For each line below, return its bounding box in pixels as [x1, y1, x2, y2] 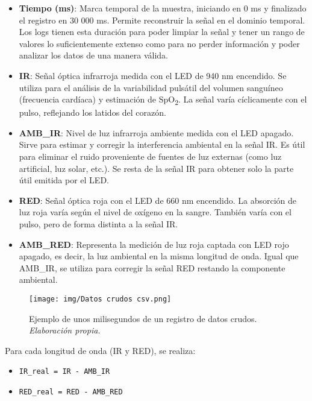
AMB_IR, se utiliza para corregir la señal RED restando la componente [19, 261, 285, 274]
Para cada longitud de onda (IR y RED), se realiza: [5, 344, 196, 356]
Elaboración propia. [29, 324, 101, 336]
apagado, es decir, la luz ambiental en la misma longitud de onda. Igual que [19, 250, 299, 262]
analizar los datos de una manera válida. [19, 49, 168, 62]
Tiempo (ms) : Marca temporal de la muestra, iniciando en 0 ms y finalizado [19, 2, 307, 14]
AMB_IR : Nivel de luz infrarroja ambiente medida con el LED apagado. [19, 126, 294, 139]
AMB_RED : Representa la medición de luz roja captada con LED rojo [19, 238, 289, 250]
